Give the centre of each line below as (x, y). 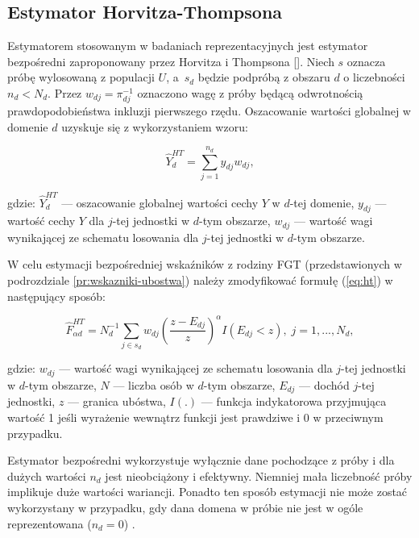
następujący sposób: (56, 296)
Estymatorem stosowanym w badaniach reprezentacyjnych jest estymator (188, 46)
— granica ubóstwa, (117, 401)
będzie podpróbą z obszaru (264, 77)
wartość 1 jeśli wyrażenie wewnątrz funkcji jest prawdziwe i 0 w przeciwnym (195, 417)
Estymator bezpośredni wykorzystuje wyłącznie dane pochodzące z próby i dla (201, 460)
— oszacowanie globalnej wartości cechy (160, 202)
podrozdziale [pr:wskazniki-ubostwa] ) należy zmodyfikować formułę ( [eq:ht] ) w (200, 280)
